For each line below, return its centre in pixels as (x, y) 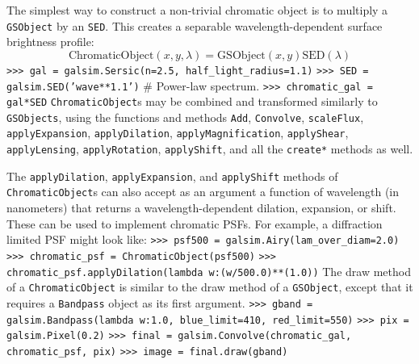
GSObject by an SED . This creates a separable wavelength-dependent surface (195, 25)
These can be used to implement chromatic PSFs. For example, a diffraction (195, 223)
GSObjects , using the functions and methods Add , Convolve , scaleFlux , (185, 117)
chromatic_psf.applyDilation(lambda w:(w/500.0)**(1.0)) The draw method (209, 271)
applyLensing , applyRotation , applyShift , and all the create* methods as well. (210, 149)
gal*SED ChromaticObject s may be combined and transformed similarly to (192, 101)
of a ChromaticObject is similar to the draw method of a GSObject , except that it (210, 287)
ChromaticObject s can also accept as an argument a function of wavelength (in (203, 192)
